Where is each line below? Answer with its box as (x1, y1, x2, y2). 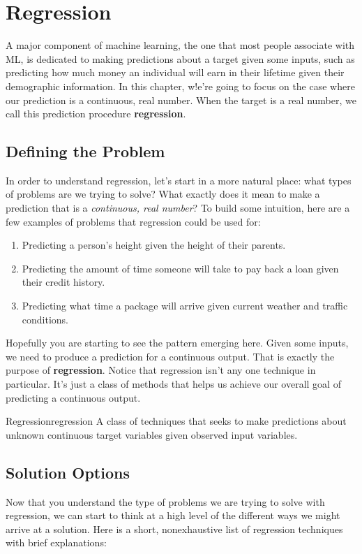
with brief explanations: (6, 535, 107, 550)
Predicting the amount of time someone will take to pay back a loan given (22, 261, 339, 275)
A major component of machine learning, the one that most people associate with (6, 38, 355, 52)
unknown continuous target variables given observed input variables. (6, 427, 298, 442)
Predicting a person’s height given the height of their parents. (22, 238, 286, 252)
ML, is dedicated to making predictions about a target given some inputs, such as (6, 51, 355, 66)
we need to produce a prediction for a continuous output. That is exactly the (6, 349, 335, 363)
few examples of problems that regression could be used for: (6, 214, 261, 228)
